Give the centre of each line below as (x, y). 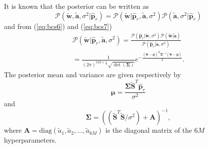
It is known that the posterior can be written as (77, 6)
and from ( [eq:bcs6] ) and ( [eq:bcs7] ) (58, 26)
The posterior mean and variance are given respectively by (93, 74)
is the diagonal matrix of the (149, 130)
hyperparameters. (30, 140)
